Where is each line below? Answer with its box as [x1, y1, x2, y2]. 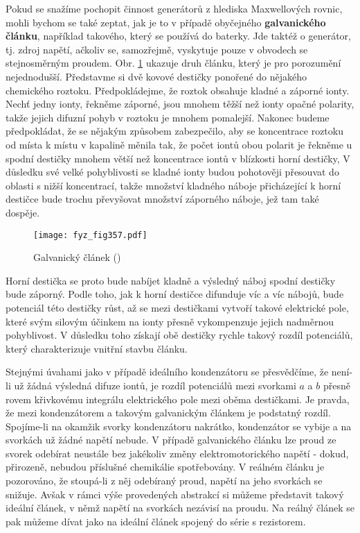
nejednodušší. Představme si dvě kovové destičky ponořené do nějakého [6, 69, 307, 83]
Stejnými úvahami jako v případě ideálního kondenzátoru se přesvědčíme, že [6, 364, 329, 379]
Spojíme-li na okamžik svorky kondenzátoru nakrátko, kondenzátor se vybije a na [6, 418, 352, 433]
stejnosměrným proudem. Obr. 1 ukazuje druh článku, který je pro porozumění [6, 56, 341, 70]
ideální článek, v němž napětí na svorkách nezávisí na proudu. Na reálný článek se [6, 500, 354, 515]
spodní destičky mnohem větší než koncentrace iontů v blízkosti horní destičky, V [6, 151, 350, 165]
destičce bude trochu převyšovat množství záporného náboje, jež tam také [6, 192, 319, 206]
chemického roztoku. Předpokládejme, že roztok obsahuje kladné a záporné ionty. [6, 83, 350, 97]
